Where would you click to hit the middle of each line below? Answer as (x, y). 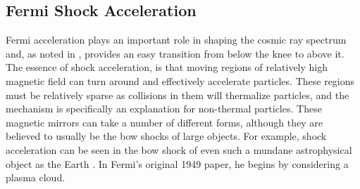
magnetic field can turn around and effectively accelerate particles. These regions (180, 80)
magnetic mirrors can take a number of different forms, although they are (164, 122)
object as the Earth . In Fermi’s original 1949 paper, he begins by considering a (177, 163)
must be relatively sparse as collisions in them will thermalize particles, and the (178, 94)
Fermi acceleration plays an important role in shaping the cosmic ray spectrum (176, 40)
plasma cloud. (36, 177)
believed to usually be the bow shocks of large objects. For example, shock (166, 136)
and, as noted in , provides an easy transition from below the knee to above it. (175, 53)
